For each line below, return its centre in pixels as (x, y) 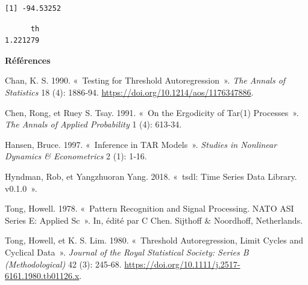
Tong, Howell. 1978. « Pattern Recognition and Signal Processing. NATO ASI (149, 208)
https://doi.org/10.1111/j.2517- (182, 264)
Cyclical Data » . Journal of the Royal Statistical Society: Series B (127, 252)
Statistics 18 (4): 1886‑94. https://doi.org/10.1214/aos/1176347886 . (129, 92)
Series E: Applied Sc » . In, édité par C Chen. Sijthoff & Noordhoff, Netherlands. (154, 220)
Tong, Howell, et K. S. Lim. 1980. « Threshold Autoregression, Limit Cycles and (154, 240)
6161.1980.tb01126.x (42, 276)
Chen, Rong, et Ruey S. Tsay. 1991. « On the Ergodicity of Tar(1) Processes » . (152, 112)
